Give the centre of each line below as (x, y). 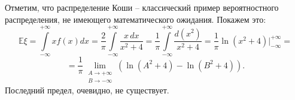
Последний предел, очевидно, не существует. (87, 90)
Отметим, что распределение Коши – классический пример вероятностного (142, 7)
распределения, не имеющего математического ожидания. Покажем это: (136, 19)
